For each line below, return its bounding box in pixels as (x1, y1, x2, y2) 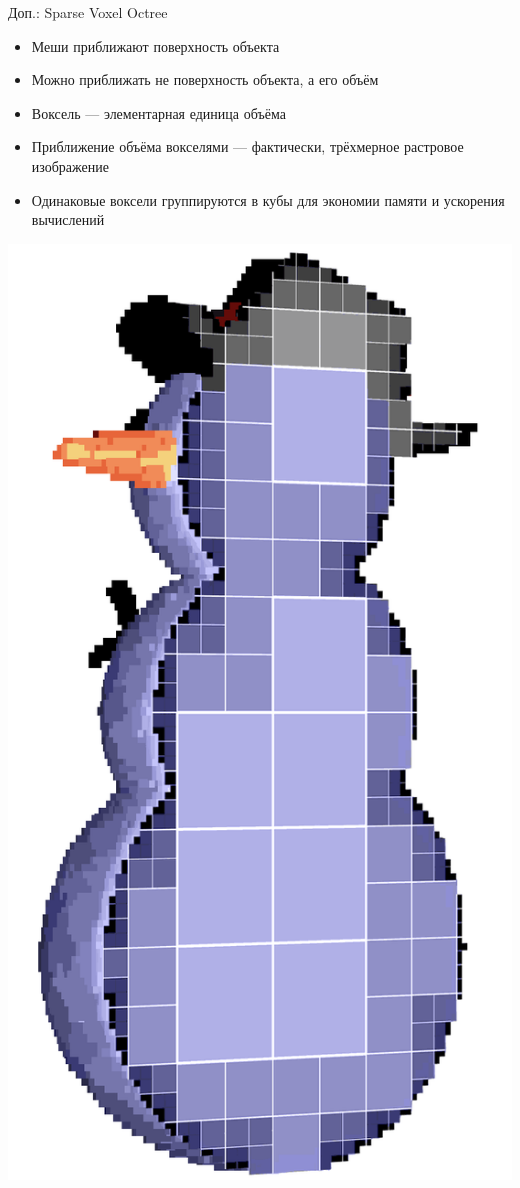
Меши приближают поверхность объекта (31, 35, 280, 56)
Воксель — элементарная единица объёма (31, 102, 286, 123)
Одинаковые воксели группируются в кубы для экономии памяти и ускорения (31, 189, 505, 210)
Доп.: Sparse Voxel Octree (8, 2, 168, 22)
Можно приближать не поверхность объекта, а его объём (31, 69, 379, 90)
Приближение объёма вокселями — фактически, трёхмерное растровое (31, 136, 464, 157)
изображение (31, 155, 109, 176)
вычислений (31, 209, 105, 230)
